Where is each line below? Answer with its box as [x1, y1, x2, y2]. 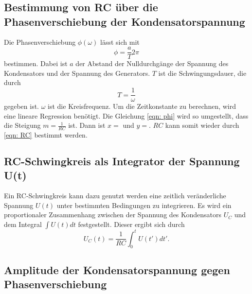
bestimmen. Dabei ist [4, 58, 68, 69]
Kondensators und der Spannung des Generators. [4, 68, 150, 78]
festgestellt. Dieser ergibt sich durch [78, 219, 185, 229]
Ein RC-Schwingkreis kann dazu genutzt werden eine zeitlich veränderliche [4, 190, 226, 201]
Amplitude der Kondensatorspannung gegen [4, 262, 230, 277]
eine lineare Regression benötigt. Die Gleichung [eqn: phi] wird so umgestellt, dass [4, 110, 249, 121]
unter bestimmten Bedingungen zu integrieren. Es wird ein [56, 200, 232, 210]
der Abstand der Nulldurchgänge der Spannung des [75, 58, 229, 69]
